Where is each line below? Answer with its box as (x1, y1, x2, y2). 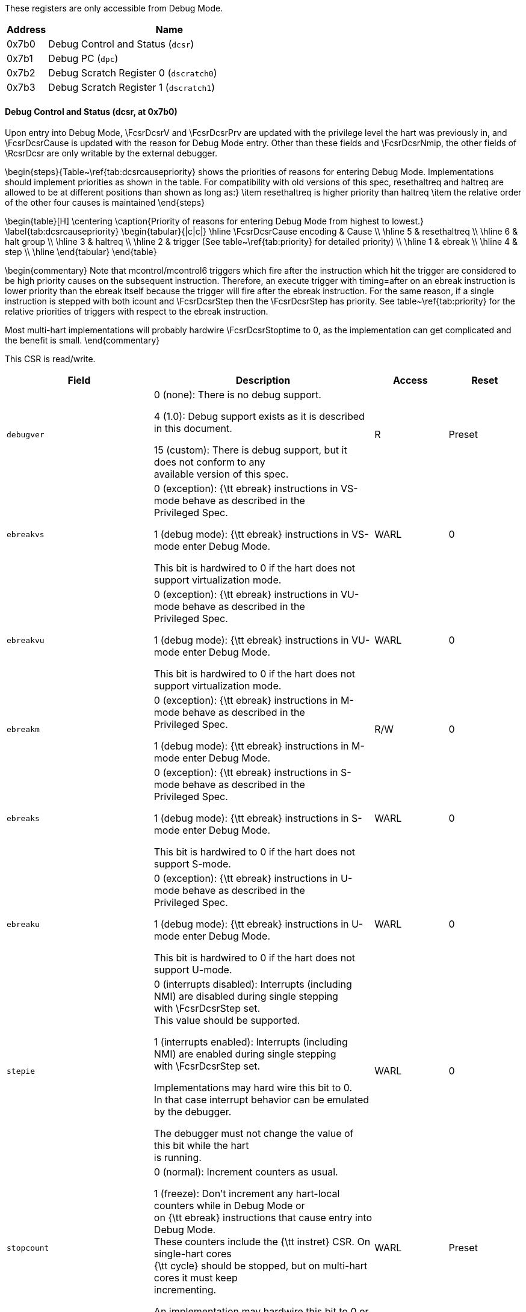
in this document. (153, 422, 232, 435)
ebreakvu (7, 635, 45, 645)
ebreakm (7, 724, 40, 734)
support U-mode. (153, 964, 232, 976)
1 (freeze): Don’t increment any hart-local (153, 1187, 340, 1200)
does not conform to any (153, 456, 265, 469)
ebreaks (7, 813, 40, 823)
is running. (153, 1151, 202, 1164)
